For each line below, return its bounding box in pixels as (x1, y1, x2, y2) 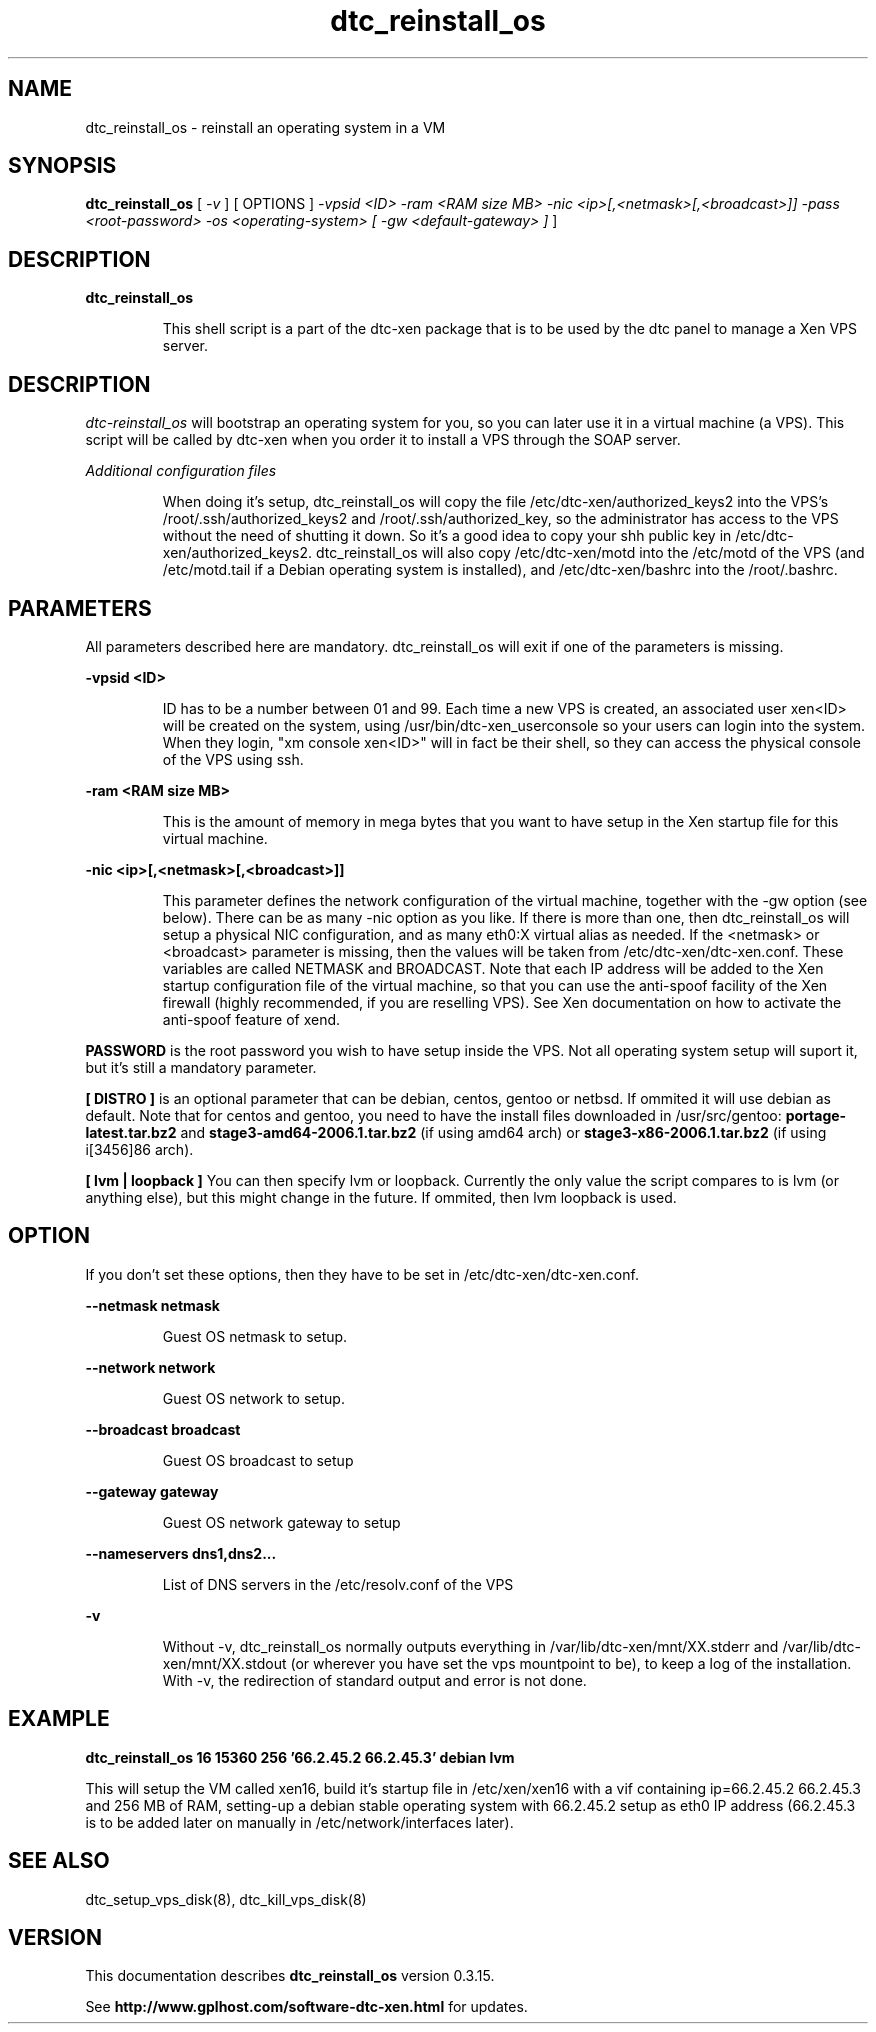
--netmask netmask (85, 1296, 220, 1314)
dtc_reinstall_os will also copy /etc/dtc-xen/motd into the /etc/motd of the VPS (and (315, 544, 865, 562)
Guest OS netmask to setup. (162, 1327, 348, 1345)
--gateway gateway (85, 1482, 219, 1500)
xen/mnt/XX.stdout (162, 1654, 287, 1672)
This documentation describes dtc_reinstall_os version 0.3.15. (85, 1967, 495, 1985)
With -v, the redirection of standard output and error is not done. (162, 1671, 587, 1689)
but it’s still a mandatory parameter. (85, 1058, 317, 1076)
